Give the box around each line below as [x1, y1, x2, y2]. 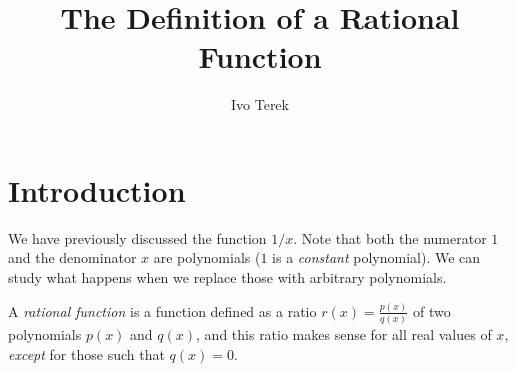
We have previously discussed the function [8, 227, 267, 248]
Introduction [8, 169, 186, 210]
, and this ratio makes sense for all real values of [196, 324, 492, 345]
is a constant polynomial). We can [272, 247, 481, 268]
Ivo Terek [231, 94, 289, 115]
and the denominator [8, 247, 137, 268]
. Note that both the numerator [293, 227, 487, 248]
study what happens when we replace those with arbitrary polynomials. [8, 267, 447, 288]
